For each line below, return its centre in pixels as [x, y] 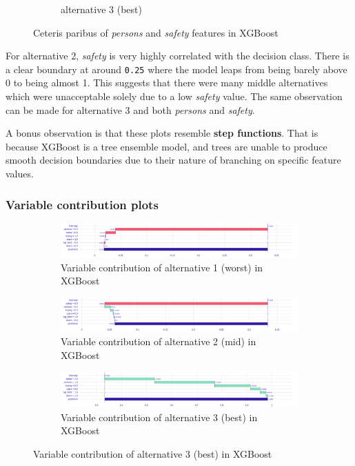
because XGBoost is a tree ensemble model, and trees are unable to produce [166, 146]
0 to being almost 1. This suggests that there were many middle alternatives [167, 82]
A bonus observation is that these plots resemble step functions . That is [162, 133]
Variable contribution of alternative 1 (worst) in [162, 267]
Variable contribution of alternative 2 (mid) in [159, 341]
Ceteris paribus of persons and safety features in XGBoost [156, 32]
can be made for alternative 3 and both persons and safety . [130, 109]
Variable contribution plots [82, 204]
